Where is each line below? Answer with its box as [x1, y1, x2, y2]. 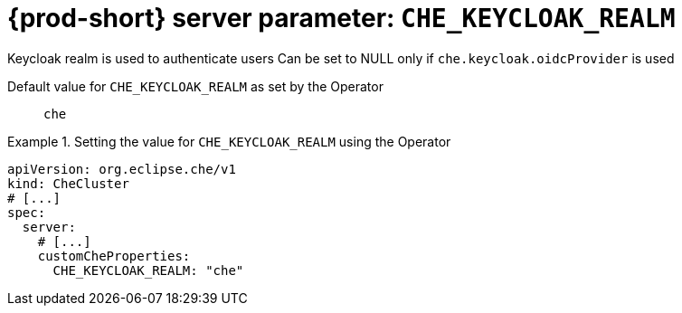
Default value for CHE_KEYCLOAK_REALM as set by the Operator [7, 78, 384, 94]
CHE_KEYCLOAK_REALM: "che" [52, 262, 244, 278]
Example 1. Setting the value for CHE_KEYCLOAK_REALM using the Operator [7, 133, 451, 149]
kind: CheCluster [7, 175, 129, 191]
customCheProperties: [37, 248, 191, 263]
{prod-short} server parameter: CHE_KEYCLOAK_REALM [7, 3, 676, 33]
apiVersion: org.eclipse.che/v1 [7, 161, 236, 176]
